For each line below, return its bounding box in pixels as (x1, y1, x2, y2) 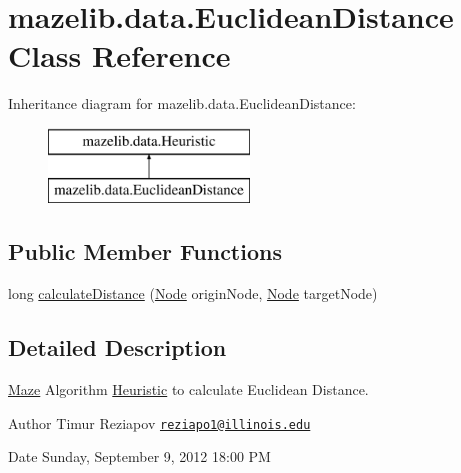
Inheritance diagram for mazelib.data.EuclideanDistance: (8, 93, 356, 114)
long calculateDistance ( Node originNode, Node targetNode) (8, 283, 378, 304)
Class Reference (8, 35, 231, 76)
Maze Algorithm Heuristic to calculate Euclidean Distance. (8, 379, 369, 400)
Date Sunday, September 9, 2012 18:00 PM (8, 446, 271, 467)
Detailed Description (8, 332, 227, 363)
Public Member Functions (8, 236, 282, 267)
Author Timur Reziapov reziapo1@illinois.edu (8, 412, 311, 433)
